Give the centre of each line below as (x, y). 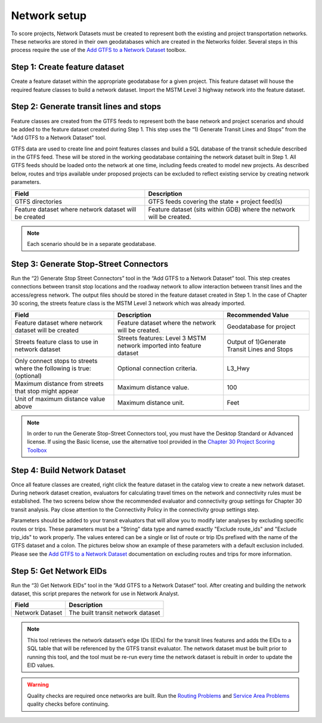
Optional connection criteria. (157, 368)
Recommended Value (258, 315)
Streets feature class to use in (56, 341)
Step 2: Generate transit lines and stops (86, 107)
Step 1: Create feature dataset (68, 67)
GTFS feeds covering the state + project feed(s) (215, 201)
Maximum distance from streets (59, 383)
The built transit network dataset (114, 613)
